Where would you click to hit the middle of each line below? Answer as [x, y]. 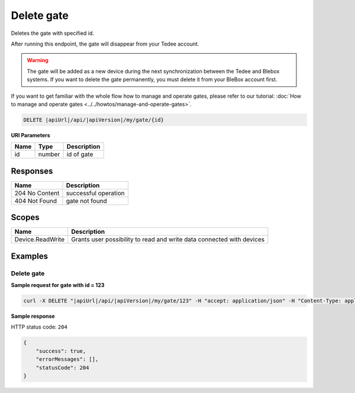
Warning [38, 60]
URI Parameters [30, 135]
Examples [30, 256]
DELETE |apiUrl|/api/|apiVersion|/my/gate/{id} [93, 120]
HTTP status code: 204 [39, 327]
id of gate [80, 154]
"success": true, [61, 351]
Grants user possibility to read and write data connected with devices [168, 240]
